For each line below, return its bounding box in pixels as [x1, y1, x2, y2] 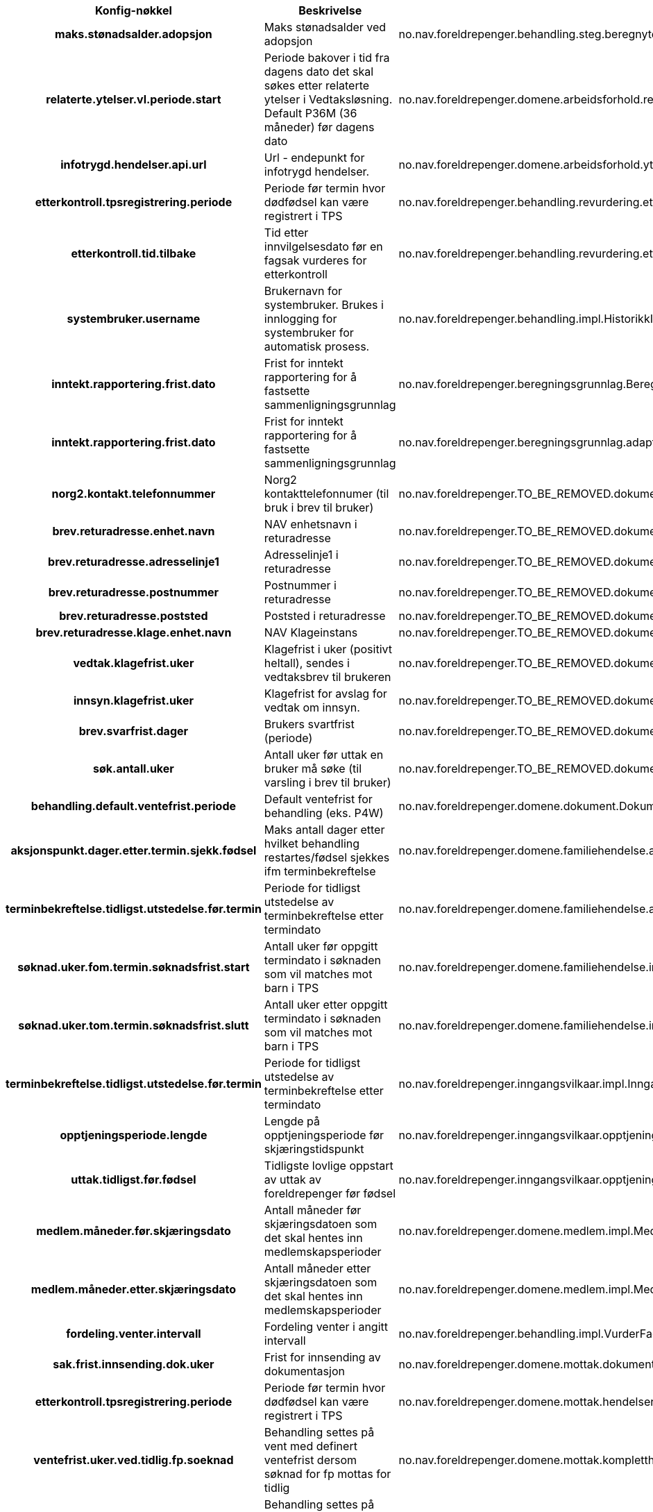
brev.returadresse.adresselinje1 [48, 555, 219, 569]
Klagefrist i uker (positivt [264, 642, 392, 656]
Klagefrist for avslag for [264, 687, 387, 700]
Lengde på [264, 1114, 321, 1128]
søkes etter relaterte [264, 78, 370, 92]
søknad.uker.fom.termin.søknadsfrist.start [17, 960, 250, 974]
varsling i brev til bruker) [264, 775, 391, 789]
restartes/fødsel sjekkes [264, 850, 390, 864]
